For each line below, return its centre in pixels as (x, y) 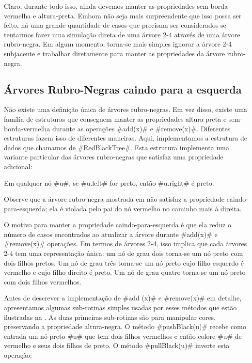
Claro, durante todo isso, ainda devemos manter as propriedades (99, 6)
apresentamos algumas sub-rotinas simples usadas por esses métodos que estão (120, 308)
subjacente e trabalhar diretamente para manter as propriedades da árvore (114, 53)
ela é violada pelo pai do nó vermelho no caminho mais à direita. (145, 208)
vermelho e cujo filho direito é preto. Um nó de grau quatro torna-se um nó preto (125, 272)
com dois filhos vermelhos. (43, 281)
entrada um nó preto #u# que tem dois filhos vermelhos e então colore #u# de (123, 336)
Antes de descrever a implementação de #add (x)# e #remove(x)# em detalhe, (123, 298)
